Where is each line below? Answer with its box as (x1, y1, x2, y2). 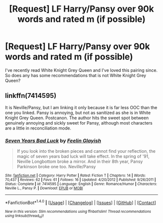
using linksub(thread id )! (5, 213, 44, 219)
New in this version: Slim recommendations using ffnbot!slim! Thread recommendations (5, 209, 151, 214)
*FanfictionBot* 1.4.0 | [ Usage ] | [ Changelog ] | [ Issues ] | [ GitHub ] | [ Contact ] (5, 199, 156, 206)
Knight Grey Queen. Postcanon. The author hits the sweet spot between (5, 115, 149, 121)
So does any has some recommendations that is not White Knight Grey (5, 72, 147, 78)
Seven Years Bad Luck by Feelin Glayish (5, 137, 101, 144)
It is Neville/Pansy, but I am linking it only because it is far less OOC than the (5, 104, 158, 110)
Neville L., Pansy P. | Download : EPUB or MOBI (5, 186, 83, 191)
